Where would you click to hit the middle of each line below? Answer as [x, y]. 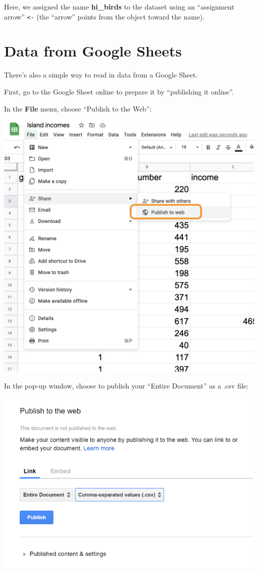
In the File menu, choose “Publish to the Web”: [78, 108]
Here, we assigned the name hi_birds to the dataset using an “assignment [119, 6]
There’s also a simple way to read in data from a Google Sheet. [101, 75]
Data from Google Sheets [93, 51]
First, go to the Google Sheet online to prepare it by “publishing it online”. [119, 91]
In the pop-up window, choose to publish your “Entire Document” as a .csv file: [126, 385]
